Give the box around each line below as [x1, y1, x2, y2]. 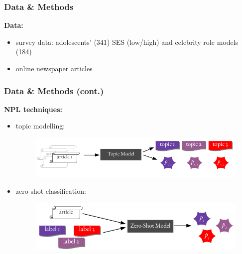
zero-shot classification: [15, 185, 86, 196]
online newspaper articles [15, 63, 93, 73]
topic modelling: [15, 121, 65, 131]
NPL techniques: [4, 104, 62, 114]
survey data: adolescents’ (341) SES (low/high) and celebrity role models [15, 36, 239, 47]
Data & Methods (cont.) [4, 84, 104, 97]
